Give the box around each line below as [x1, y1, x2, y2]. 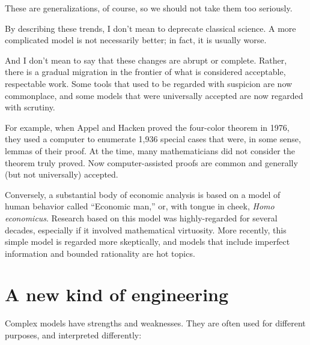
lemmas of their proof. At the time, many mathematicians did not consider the [5, 144, 295, 157]
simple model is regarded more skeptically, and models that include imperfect [5, 235, 290, 248]
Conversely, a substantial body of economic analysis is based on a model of [5, 188, 281, 200]
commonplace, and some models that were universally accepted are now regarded [5, 89, 303, 101]
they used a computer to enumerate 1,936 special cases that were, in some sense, [5, 133, 301, 145]
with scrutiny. [5, 101, 55, 113]
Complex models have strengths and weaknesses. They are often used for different [5, 317, 306, 329]
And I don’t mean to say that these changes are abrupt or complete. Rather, [5, 53, 287, 66]
